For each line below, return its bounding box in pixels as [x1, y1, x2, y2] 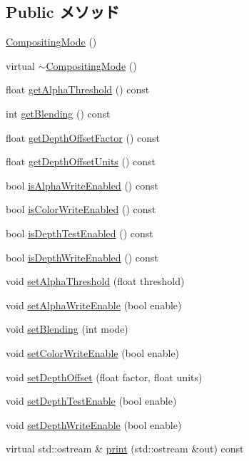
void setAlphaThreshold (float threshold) [6, 274, 185, 289]
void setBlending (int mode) [6, 321, 128, 336]
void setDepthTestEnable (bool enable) [6, 393, 177, 408]
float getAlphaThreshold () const [6, 82, 150, 97]
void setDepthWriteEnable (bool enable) [6, 417, 182, 432]
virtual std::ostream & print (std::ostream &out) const [6, 441, 244, 456]
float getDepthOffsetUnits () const [6, 154, 156, 169]
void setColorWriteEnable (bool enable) [6, 345, 180, 360]
